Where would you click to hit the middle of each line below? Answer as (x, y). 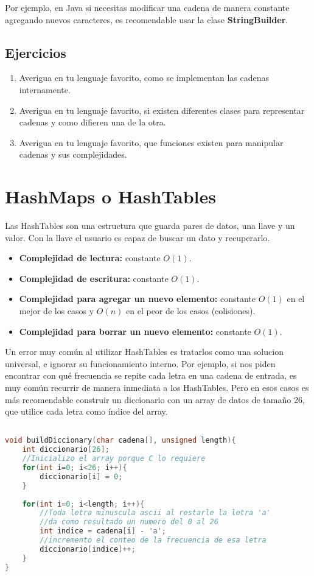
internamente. (45, 89)
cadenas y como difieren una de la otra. (92, 122)
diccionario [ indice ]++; (88, 549)
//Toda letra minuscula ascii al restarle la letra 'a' (155, 513)
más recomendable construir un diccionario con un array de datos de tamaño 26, (155, 399)
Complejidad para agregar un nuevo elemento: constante (138, 299)
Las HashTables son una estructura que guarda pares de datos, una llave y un (150, 226)
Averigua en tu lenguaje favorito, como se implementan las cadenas (144, 78)
